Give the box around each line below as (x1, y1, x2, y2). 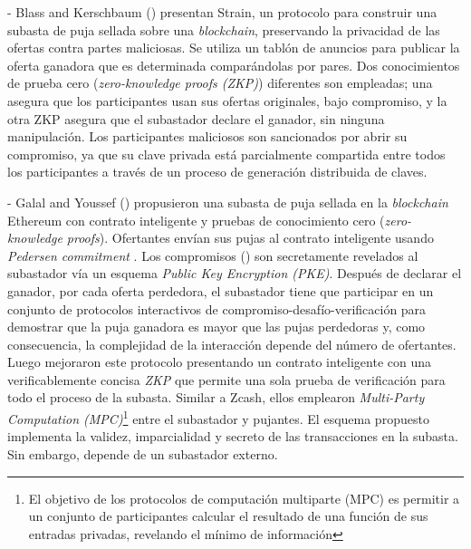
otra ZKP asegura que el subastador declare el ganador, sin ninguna (7, 109, 385, 128)
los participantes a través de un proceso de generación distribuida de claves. (7, 162, 428, 181)
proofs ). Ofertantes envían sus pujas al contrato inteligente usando (66, 228, 434, 247)
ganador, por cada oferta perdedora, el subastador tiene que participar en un (7, 281, 434, 300)
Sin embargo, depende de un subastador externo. (7, 444, 278, 463)
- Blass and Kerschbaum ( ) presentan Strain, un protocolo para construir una (7, 3, 437, 21)
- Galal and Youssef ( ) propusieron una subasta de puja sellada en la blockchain (7, 192, 448, 211)
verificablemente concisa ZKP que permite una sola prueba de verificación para (7, 370, 446, 389)
